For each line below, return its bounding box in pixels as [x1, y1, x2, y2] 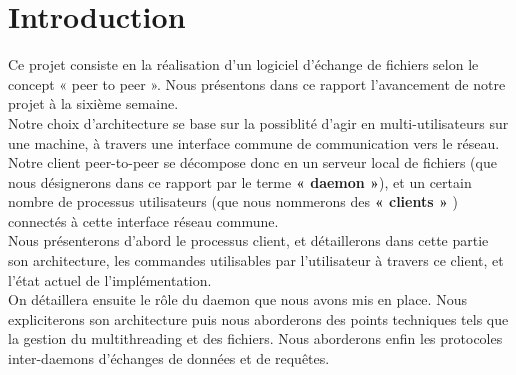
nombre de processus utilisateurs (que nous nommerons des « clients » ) [8, 191, 458, 212]
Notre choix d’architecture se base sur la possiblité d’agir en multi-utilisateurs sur [8, 112, 509, 133]
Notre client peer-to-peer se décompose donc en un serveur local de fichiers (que [8, 152, 497, 173]
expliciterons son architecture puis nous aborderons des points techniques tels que [8, 308, 509, 329]
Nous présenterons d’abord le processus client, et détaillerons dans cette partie [8, 230, 489, 251]
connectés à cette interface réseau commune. [8, 210, 279, 231]
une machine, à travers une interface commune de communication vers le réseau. [8, 132, 500, 153]
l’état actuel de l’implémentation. [8, 269, 212, 290]
